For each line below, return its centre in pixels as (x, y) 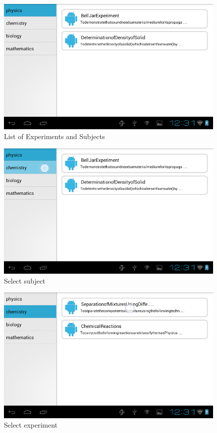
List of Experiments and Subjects (54, 136)
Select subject (25, 280)
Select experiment (31, 425)
